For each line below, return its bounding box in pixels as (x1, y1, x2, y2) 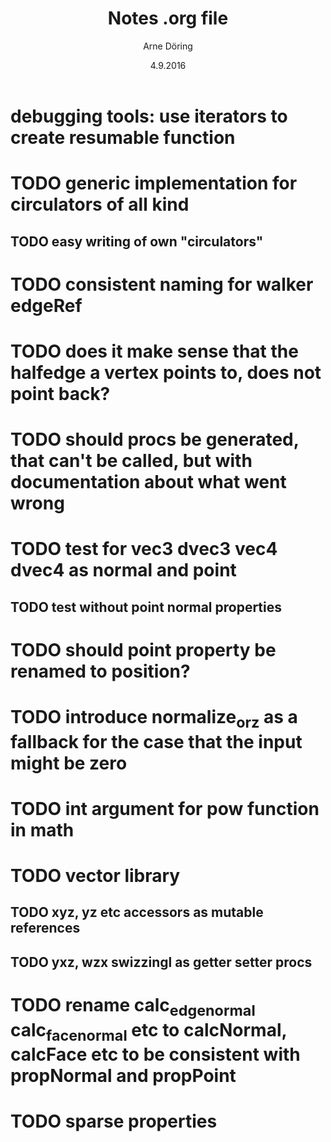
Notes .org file (107, 7, 229, 30)
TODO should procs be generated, (10, 428, 300, 451)
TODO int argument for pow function (10, 797, 320, 820)
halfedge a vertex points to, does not (10, 361, 322, 384)
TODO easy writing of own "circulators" (10, 233, 264, 250)
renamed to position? (10, 660, 191, 682)
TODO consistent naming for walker (10, 273, 314, 296)
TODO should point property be (10, 638, 277, 661)
